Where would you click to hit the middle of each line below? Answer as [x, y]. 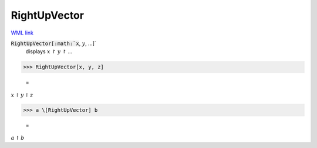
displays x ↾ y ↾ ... [49, 51]
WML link [22, 33]
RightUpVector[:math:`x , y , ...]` [53, 43]
